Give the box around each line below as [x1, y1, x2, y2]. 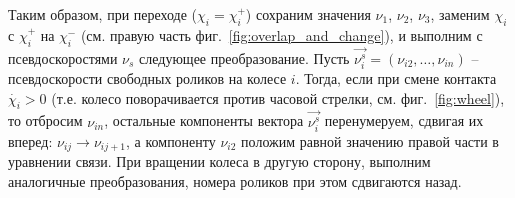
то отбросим [8, 110, 83, 131]
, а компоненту [126, 130, 216, 151]
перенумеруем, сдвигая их [324, 110, 484, 131]
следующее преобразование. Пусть [139, 47, 350, 68]
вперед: [8, 130, 53, 151]
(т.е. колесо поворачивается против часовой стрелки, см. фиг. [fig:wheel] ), [51, 87, 505, 108]
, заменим [430, 4, 490, 24]
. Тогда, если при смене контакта [295, 68, 497, 89]
